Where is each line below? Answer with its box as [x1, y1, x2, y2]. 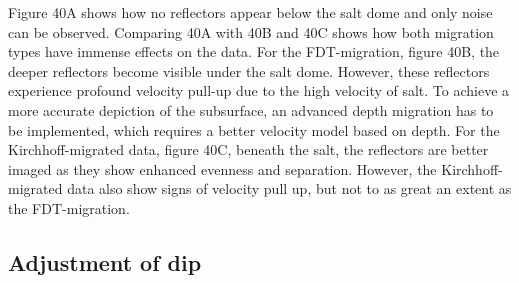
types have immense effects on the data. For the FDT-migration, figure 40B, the [8, 41, 500, 62]
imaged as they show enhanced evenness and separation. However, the [8, 158, 437, 179]
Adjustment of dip [8, 246, 202, 277]
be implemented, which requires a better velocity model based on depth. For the [8, 119, 500, 140]
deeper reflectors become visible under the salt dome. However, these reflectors [8, 60, 490, 81]
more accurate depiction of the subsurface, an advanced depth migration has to [8, 99, 494, 120]
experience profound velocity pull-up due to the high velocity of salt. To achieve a [8, 80, 510, 101]
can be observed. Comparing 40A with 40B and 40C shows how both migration [8, 21, 494, 42]
